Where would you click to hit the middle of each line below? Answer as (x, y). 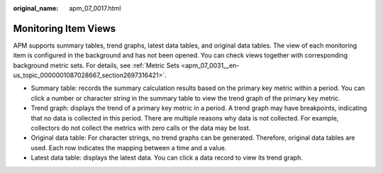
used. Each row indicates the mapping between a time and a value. (129, 147)
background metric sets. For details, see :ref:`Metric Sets (96, 65)
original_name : (36, 8)
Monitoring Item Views (65, 28)
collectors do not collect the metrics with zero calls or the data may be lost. (141, 128)
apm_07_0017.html (95, 8)
